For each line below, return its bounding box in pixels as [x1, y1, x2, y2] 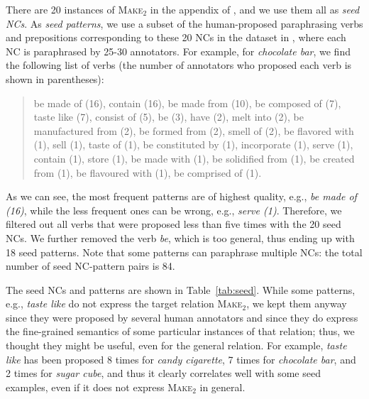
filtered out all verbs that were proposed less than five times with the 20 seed [6, 217, 341, 231]
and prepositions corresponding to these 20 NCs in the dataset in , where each [6, 30, 346, 45]
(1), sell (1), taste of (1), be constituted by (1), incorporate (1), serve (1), [33, 137, 353, 152]
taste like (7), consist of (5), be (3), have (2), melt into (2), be [33, 109, 304, 124]
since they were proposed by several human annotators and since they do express [6, 310, 358, 324]
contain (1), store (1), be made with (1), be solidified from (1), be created [33, 151, 355, 165]
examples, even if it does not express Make [6, 379, 193, 394]
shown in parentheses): [6, 71, 104, 86]
